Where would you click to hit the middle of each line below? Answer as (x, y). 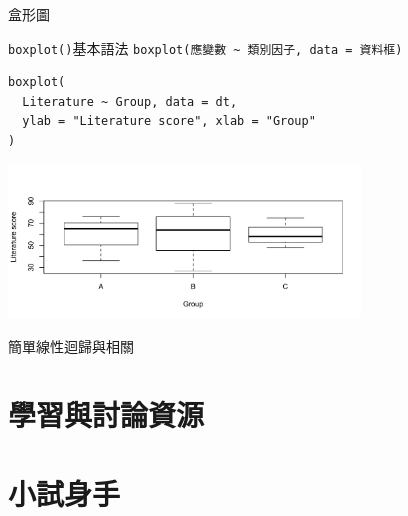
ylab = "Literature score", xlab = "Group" (169, 121)
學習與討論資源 (106, 414)
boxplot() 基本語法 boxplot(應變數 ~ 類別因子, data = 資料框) (205, 47)
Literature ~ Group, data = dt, (130, 101)
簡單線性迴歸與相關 (71, 345)
